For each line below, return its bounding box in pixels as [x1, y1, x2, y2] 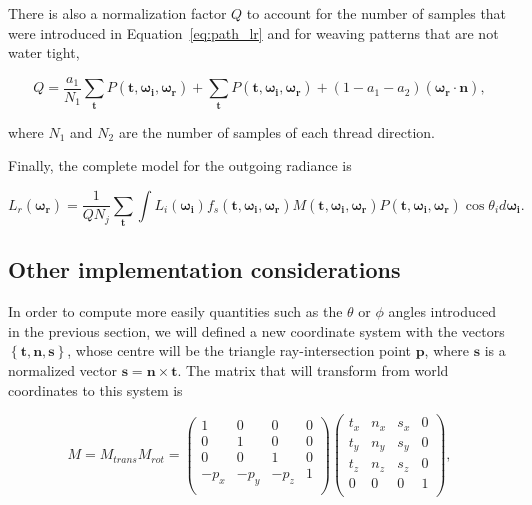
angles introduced [388, 301, 496, 322]
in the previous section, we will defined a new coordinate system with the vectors [8, 320, 505, 341]
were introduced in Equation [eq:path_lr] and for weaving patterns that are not [8, 22, 499, 43]
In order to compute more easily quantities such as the [8, 301, 343, 322]
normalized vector [8, 360, 117, 381]
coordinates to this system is [8, 379, 183, 400]
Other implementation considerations [8, 254, 401, 285]
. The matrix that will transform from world [177, 360, 449, 381]
